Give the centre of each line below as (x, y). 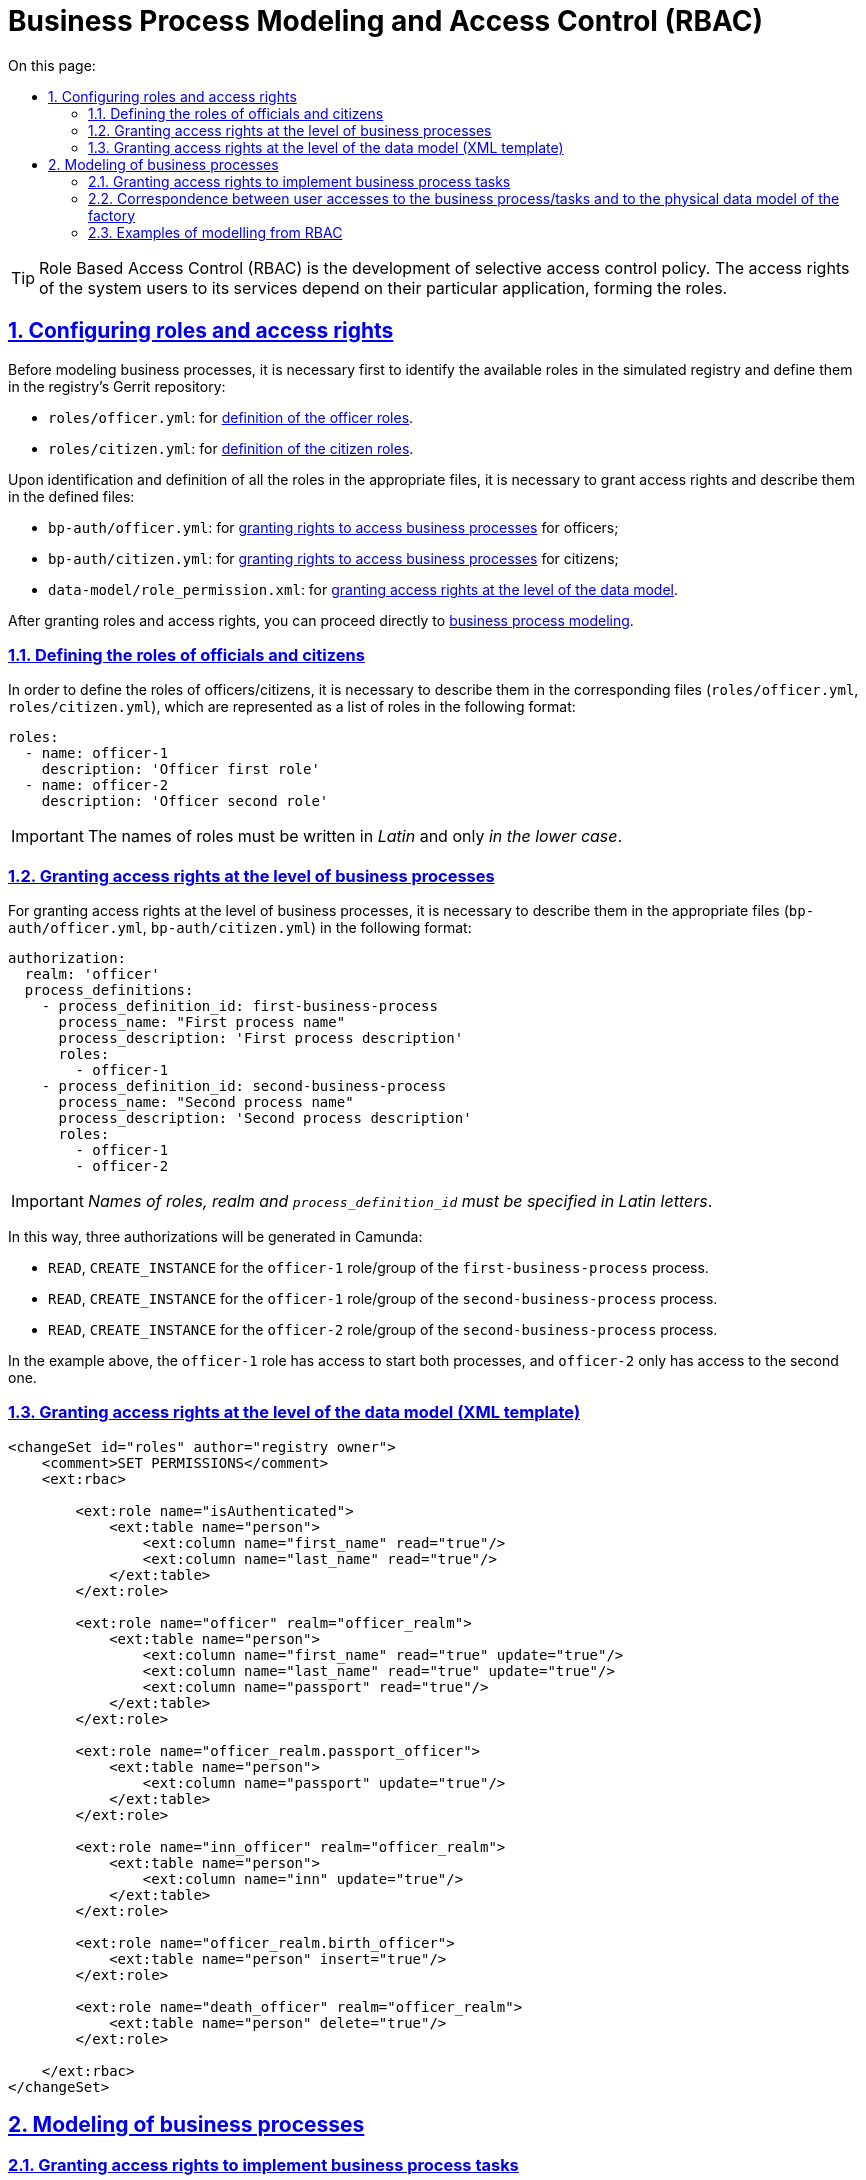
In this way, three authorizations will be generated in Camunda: (215, 1237)
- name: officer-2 (96, 785)
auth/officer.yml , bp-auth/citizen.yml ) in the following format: (240, 928)
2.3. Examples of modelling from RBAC (215, 232)
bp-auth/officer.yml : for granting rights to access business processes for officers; (333, 527)
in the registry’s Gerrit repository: (117, 386)
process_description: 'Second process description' (265, 1118)
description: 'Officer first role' (180, 769)
